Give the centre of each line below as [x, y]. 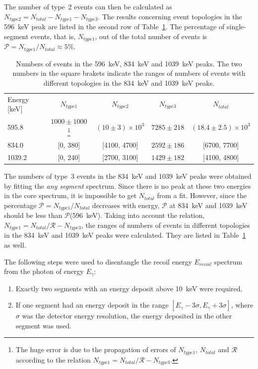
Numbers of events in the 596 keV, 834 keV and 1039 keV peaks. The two [129, 63]
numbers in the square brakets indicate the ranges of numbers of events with [129, 73]
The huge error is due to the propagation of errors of [96, 349]
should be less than [33, 215]
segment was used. [43, 325]
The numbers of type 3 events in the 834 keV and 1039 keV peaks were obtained [128, 176]
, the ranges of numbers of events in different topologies [165, 225]
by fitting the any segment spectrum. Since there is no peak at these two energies [128, 185]
